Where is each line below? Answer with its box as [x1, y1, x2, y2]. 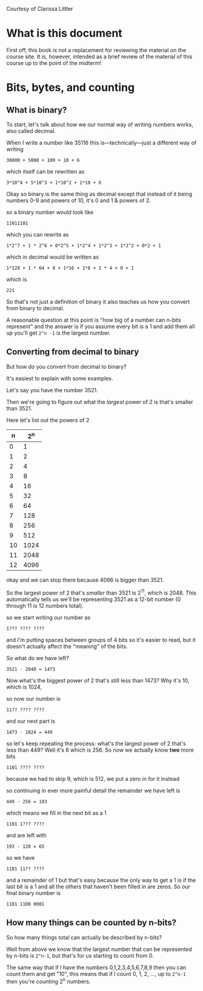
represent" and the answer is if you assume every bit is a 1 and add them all [6, 322, 195, 330]
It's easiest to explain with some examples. [6, 375, 113, 382]
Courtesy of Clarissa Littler [6, 5, 73, 12]
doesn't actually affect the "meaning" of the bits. [6, 642, 128, 650]
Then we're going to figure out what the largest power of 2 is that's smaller [6, 398, 194, 406]
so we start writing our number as [6, 613, 91, 621]
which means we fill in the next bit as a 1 [6, 809, 107, 816]
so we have [6, 854, 35, 861]
